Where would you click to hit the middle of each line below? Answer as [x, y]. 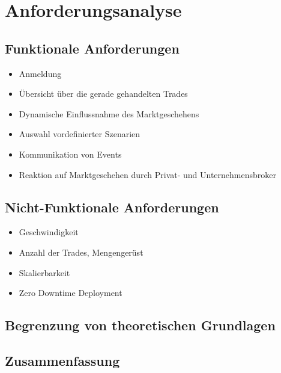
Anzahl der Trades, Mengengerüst [81, 252]
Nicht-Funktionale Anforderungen [112, 207]
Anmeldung [40, 73]
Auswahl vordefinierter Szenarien [80, 134]
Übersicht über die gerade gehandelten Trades [103, 94]
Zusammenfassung [62, 360]
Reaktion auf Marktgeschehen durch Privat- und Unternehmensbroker [147, 174]
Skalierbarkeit [44, 272]
